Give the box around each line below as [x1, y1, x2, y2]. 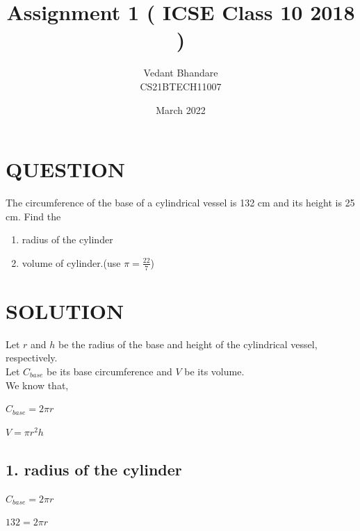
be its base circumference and [47, 363, 172, 378]
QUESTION [6, 155, 126, 183]
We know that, [6, 377, 69, 392]
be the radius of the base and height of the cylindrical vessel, [58, 336, 318, 351]
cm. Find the [6, 209, 61, 223]
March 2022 [156, 102, 206, 117]
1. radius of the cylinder [6, 458, 182, 480]
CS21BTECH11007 [140, 79, 222, 93]
